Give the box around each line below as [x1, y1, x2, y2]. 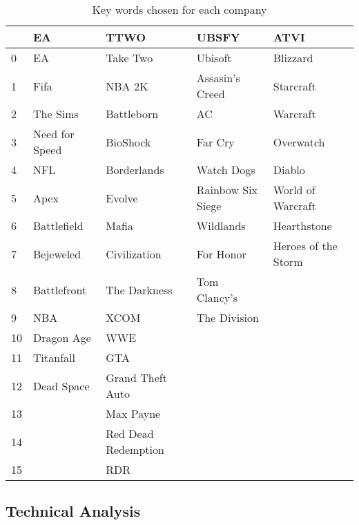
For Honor [196, 245, 246, 262]
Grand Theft [106, 370, 167, 385]
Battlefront [33, 281, 87, 298]
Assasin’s [196, 70, 240, 86]
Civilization [106, 245, 162, 262]
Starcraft [273, 77, 316, 94]
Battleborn [106, 106, 159, 122]
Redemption [106, 441, 164, 457]
